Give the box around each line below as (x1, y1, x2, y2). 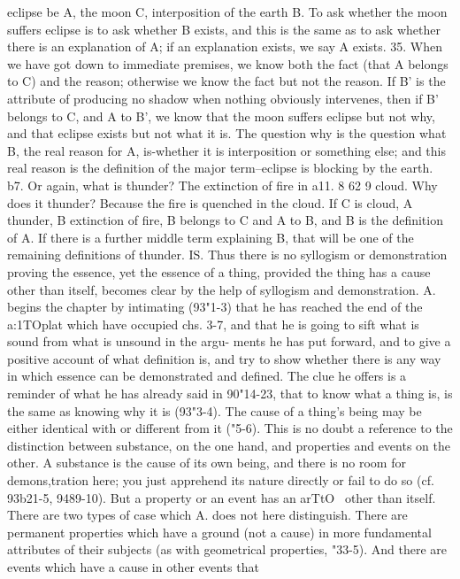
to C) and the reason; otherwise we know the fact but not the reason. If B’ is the (7, 72, 446, 90)
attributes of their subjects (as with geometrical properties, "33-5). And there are (7, 540, 448, 559)
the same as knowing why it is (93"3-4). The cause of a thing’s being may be (7, 401, 422, 420)
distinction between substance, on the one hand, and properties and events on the (7, 436, 450, 454)
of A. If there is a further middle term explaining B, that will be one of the (7, 228, 414, 246)
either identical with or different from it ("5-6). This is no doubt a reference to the (7, 419, 453, 437)
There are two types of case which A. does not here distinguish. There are (7, 506, 408, 524)
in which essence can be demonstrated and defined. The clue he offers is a (7, 367, 407, 385)
